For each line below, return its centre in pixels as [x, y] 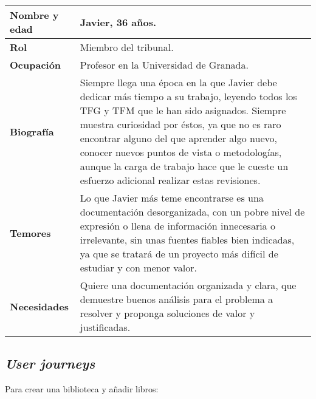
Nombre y [34, 15]
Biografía [32, 131]
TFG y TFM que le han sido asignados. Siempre [183, 110]
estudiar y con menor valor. [138, 268]
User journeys [50, 363]
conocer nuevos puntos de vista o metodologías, [181, 152]
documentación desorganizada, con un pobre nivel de [192, 212]
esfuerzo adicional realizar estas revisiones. [170, 180]
